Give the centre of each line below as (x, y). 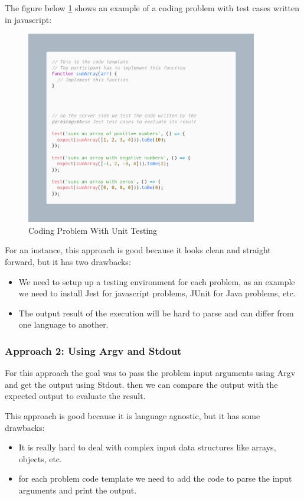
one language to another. (63, 324)
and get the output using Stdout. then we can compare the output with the (141, 384)
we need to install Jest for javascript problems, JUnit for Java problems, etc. (157, 293)
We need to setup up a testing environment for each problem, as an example (157, 281)
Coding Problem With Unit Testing (93, 230)
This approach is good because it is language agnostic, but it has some (133, 415)
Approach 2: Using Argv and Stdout (93, 350)
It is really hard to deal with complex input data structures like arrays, (147, 447)
